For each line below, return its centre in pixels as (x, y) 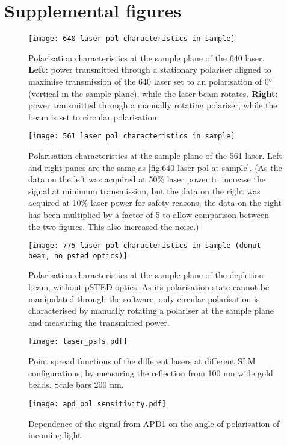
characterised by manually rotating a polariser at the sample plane (151, 310)
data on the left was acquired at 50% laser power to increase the (147, 179)
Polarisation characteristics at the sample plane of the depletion (146, 275)
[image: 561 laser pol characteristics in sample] (132, 136)
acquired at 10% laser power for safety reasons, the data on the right (155, 203)
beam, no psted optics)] (78, 256)
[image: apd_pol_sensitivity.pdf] (97, 404)
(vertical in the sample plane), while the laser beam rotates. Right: (153, 93)
